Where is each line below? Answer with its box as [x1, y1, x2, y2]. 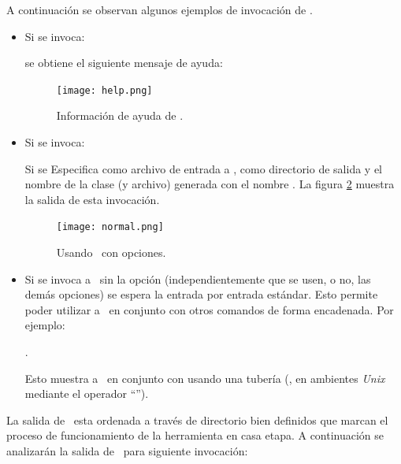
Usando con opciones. [56, 244, 166, 261]
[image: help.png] [56, 84, 153, 96]
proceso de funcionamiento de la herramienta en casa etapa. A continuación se [6, 427, 384, 444]
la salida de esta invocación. [24, 191, 160, 207]
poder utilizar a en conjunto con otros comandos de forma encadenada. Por [24, 301, 394, 317]
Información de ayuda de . [56, 107, 184, 124]
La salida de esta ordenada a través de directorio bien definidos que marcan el [6, 411, 388, 428]
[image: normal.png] [56, 221, 164, 233]
